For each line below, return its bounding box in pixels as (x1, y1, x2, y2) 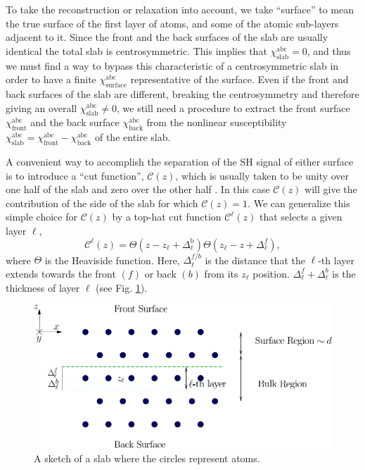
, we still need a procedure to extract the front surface (117, 100, 350, 115)
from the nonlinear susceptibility (146, 115, 287, 130)
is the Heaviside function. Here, (44, 252, 180, 267)
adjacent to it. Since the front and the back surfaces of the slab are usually (6, 30, 328, 44)
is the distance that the (205, 252, 305, 267)
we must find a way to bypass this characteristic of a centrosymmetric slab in (6, 58, 339, 73)
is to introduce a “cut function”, (6, 168, 144, 183)
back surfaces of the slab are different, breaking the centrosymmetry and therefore (6, 86, 359, 101)
